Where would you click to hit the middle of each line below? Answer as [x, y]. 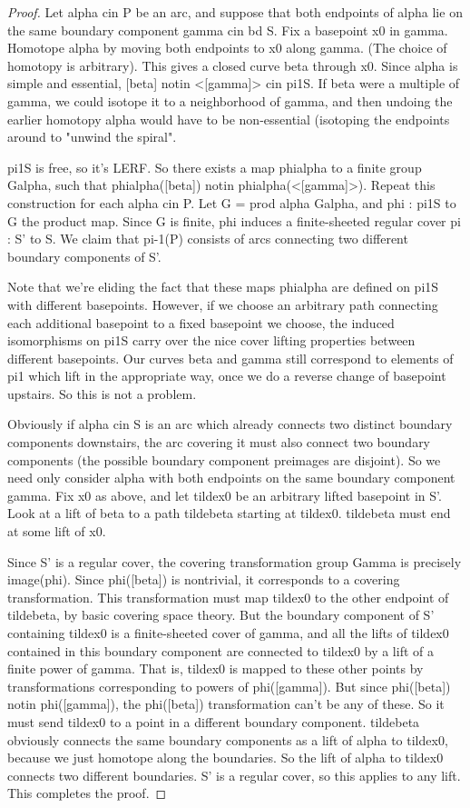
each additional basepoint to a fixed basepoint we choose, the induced [201, 322]
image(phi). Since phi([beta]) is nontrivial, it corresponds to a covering [204, 579]
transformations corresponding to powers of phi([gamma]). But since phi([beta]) [229, 686]
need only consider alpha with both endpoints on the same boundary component [231, 478]
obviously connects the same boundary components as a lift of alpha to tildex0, [228, 739]
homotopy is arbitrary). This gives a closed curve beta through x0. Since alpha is [233, 65]
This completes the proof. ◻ [87, 793]
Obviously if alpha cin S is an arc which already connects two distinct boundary [230, 424]
